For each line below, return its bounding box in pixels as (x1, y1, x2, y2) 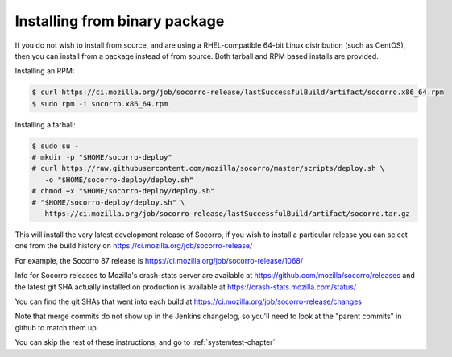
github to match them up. (15, 322, 99, 332)
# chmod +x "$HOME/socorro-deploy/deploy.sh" (31, 186, 215, 196)
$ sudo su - (31, 141, 80, 151)
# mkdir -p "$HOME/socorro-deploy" (31, 153, 172, 162)
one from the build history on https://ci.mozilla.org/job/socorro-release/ (15, 241, 253, 251)
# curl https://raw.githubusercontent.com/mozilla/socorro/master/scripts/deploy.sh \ (31, 164, 385, 173)
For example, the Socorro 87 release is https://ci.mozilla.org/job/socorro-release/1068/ (15, 255, 304, 265)
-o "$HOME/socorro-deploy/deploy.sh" (44, 175, 193, 185)
